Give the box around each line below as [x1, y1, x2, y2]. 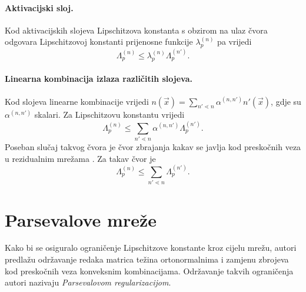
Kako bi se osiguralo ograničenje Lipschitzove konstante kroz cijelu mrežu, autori [5, 241, 297, 254]
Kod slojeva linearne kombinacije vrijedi [5, 95, 149, 107]
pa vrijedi [217, 35, 252, 48]
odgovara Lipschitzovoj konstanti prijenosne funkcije [5, 35, 193, 48]
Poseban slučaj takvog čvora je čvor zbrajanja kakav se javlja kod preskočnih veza [5, 141, 301, 153]
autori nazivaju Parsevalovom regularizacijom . [5, 276, 171, 288]
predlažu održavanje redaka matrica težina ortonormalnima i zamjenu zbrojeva [5, 253, 289, 266]
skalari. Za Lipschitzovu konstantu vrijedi [34, 108, 185, 121]
